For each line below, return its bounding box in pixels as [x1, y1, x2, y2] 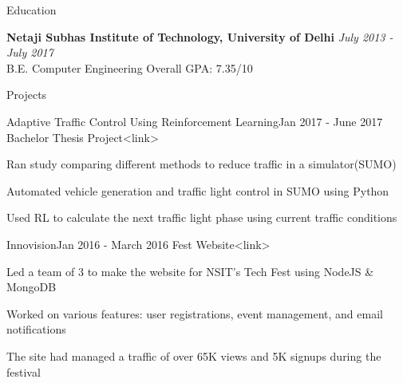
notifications [6, 321, 66, 338]
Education [6, 2, 57, 18]
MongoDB [6, 278, 57, 295]
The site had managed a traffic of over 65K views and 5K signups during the [6, 347, 381, 364]
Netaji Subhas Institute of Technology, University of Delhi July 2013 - [6, 28, 393, 45]
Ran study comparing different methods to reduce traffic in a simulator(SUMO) [6, 156, 397, 172]
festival [6, 363, 41, 380]
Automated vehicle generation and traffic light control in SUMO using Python [6, 182, 389, 199]
